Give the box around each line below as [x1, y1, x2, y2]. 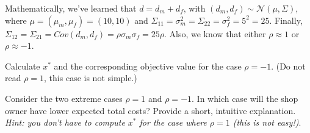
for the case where [139, 116, 207, 129]
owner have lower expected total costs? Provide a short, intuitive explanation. [5, 104, 296, 117]
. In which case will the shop [192, 92, 298, 104]
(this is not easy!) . [232, 116, 301, 129]
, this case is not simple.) [44, 71, 137, 84]
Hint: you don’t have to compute [5, 116, 125, 129]
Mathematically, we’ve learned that [5, 2, 137, 14]
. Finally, [269, 13, 303, 26]
